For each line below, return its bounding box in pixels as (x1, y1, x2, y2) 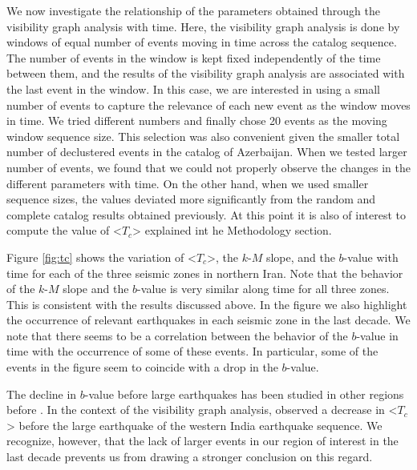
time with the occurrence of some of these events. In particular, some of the (6, 343, 379, 360)
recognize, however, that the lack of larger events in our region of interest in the (6, 432, 399, 449)
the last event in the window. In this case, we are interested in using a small (6, 80, 380, 97)
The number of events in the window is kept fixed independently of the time (6, 49, 381, 66)
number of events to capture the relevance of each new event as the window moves (6, 96, 411, 113)
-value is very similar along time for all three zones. (137, 280, 390, 297)
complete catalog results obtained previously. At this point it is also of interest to (6, 206, 407, 223)
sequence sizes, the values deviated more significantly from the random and (6, 191, 376, 207)
